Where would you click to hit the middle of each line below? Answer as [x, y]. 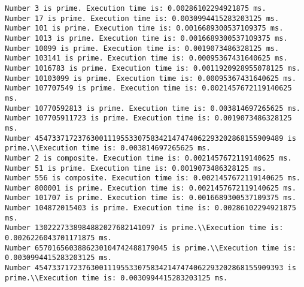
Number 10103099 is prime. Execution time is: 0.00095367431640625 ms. [151, 78]
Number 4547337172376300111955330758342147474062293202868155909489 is [151, 138]
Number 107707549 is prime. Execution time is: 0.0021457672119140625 [148, 88]
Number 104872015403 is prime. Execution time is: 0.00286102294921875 [151, 208]
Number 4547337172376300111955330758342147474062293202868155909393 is [151, 268]
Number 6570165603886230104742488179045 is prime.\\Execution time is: [151, 248]
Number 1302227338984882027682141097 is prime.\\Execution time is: [144, 228]
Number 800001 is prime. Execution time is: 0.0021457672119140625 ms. [151, 188]
